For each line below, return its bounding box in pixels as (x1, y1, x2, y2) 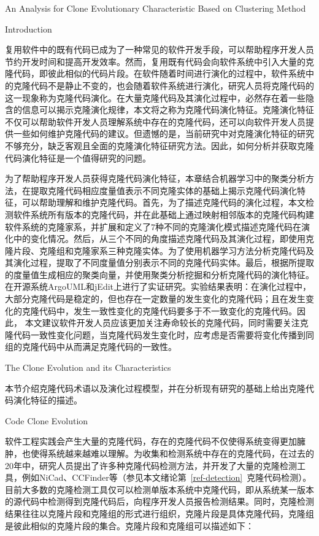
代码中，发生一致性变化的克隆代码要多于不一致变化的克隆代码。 (39, 304, 297, 317)
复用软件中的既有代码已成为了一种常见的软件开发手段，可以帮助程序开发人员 (5, 43, 314, 56)
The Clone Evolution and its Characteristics (5, 361, 171, 374)
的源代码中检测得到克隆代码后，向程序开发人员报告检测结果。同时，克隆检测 (5, 495, 314, 508)
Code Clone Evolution (5, 414, 88, 427)
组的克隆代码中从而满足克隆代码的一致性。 (5, 340, 177, 353)
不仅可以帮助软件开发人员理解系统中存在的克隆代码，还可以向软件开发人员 (5, 115, 306, 128)
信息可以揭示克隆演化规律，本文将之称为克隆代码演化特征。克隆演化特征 (21, 103, 314, 116)
